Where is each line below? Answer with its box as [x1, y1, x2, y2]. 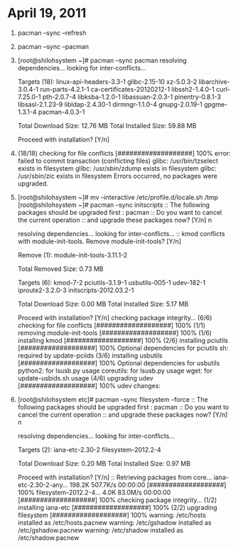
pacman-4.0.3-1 [38, 107, 85, 116]
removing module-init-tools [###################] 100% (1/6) [17, 329, 212, 337]
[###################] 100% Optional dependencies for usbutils [17, 358, 220, 367]
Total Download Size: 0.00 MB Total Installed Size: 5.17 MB [17, 299, 189, 308]
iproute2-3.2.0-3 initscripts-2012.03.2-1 [17, 286, 134, 294]
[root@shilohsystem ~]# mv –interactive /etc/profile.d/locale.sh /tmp [17, 193, 219, 201]
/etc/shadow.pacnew [17, 533, 80, 542]
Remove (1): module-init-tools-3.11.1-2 [17, 250, 128, 259]
